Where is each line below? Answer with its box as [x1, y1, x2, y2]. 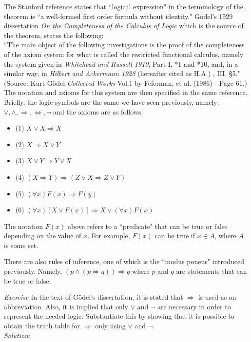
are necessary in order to [157, 301, 231, 311]
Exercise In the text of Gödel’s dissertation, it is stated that [4, 292, 183, 302]
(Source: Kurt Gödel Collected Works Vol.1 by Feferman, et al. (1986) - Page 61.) [4, 77, 248, 88]
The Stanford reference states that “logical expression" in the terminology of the [4, 1, 244, 11]
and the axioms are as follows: [53, 106, 143, 116]
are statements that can [176, 266, 247, 276]
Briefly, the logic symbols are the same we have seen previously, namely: [4, 96, 219, 107]
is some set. [4, 240, 39, 250]
